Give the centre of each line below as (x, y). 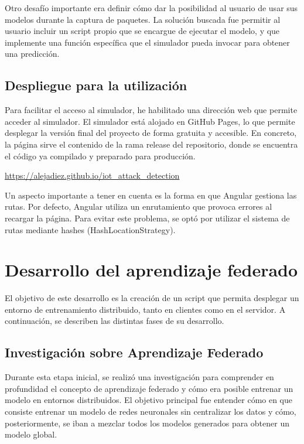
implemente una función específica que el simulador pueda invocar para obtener (147, 42)
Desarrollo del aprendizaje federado (151, 270)
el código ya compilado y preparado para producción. (100, 156)
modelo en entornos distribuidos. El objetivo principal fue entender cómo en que (149, 400)
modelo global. (31, 434)
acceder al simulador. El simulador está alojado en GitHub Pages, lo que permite (150, 121)
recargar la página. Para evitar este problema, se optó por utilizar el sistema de (147, 218)
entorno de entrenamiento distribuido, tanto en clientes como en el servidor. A (145, 309)
